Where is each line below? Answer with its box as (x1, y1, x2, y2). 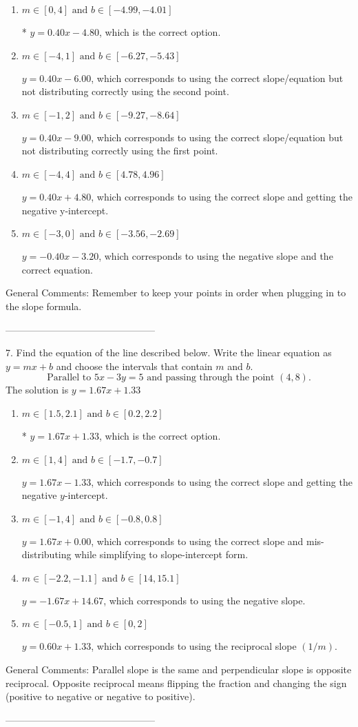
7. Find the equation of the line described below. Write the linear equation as (6, 345, 332, 360)
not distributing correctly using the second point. (21, 84, 229, 99)
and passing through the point (147, 373, 275, 383)
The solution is (6, 382, 69, 397)
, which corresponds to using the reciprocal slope (91, 639, 297, 653)
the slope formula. (6, 298, 82, 313)
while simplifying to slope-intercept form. (74, 547, 249, 562)
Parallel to (47, 373, 92, 383)
